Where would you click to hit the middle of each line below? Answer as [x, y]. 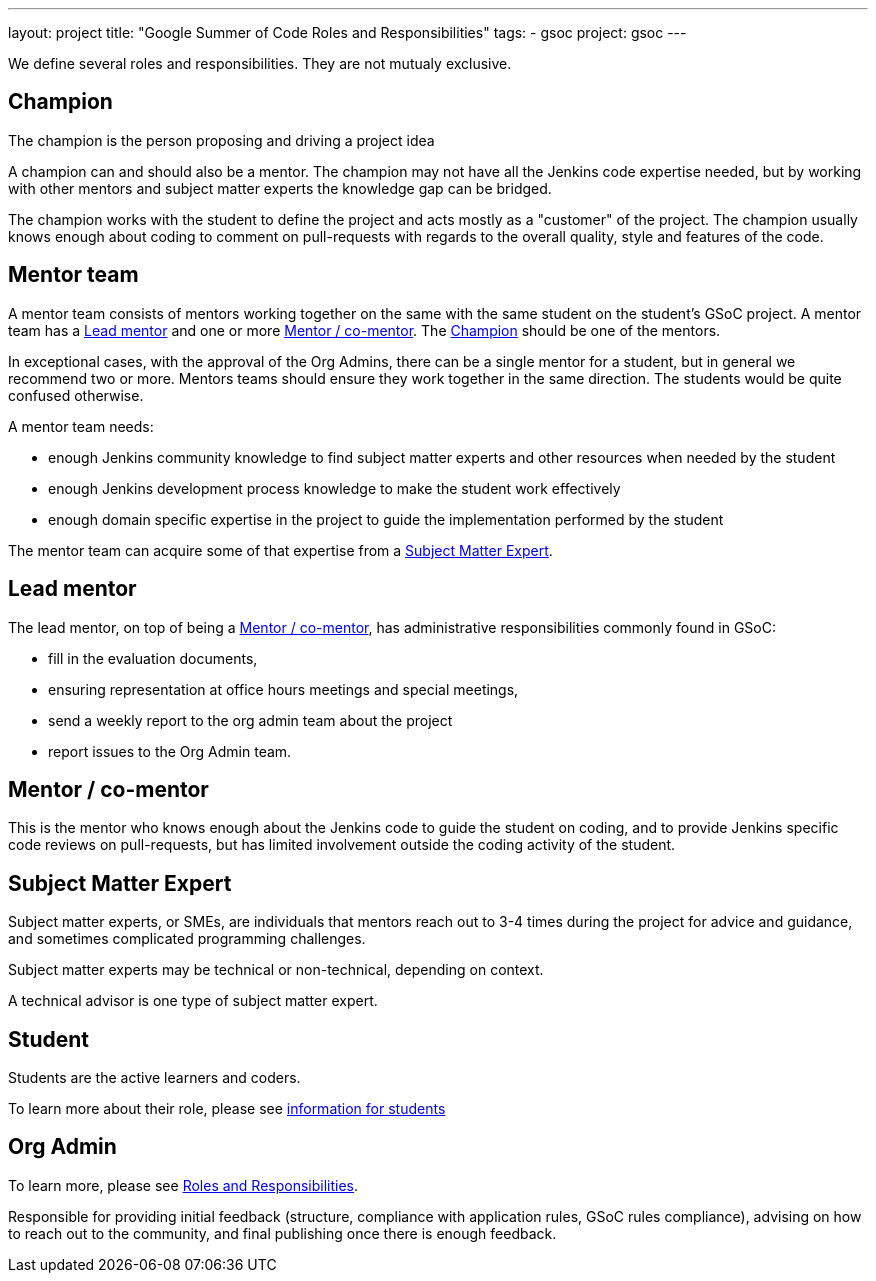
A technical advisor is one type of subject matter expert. [193, 1001]
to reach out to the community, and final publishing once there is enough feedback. [282, 1233]
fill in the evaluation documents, [153, 658]
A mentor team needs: [81, 426]
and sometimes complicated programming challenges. [187, 939]
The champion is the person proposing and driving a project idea [221, 140]
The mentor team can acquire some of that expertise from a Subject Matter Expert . [280, 550]
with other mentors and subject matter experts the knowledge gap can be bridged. [280, 188]
